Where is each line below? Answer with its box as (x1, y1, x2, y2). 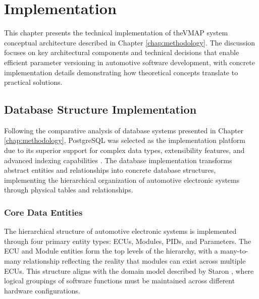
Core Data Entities (4, 206, 83, 218)
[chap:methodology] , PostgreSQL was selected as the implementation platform (4, 135, 245, 145)
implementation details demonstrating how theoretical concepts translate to (4, 67, 238, 77)
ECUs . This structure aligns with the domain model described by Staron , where (4, 265, 254, 276)
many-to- (220, 245, 248, 256)
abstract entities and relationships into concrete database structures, (4, 165, 216, 175)
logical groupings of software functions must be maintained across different (4, 275, 235, 286)
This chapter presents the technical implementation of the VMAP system (4, 27, 228, 38)
